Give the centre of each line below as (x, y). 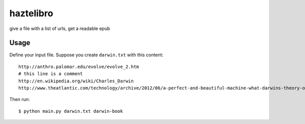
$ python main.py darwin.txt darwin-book (71, 111)
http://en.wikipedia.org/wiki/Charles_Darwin (76, 81)
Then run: (20, 100)
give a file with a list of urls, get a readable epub (60, 28)
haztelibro (31, 13)
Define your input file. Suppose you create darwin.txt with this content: (86, 55)
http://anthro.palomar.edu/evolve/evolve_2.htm (79, 67)
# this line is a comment (51, 74)
